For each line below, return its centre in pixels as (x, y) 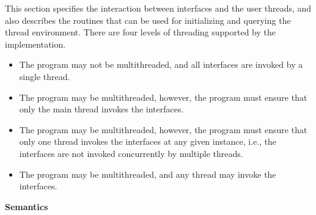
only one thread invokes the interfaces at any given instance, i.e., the (148, 141)
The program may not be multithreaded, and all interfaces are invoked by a (161, 64)
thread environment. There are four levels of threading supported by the (141, 32)
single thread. (45, 76)
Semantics (27, 206)
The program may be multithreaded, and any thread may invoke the (148, 174)
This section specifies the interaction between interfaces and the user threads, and (158, 8)
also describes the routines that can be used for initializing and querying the (148, 20)
